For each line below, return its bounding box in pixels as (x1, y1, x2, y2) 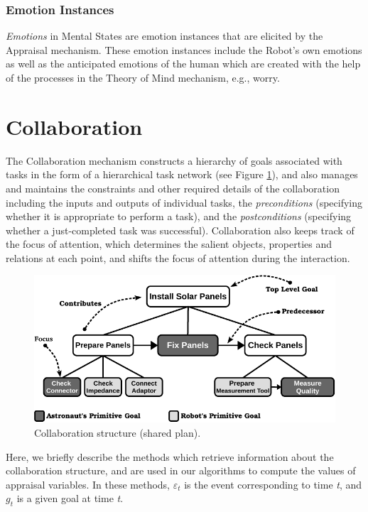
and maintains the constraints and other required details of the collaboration (6, 180, 340, 195)
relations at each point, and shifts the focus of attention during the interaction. (6, 250, 350, 265)
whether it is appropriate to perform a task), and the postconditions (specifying (6, 209, 352, 224)
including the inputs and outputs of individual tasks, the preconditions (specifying (6, 195, 363, 209)
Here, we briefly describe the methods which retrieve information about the (6, 449, 334, 464)
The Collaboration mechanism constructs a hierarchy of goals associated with (6, 153, 342, 168)
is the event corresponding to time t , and (184, 476, 362, 491)
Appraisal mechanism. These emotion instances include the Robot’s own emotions (6, 42, 362, 57)
